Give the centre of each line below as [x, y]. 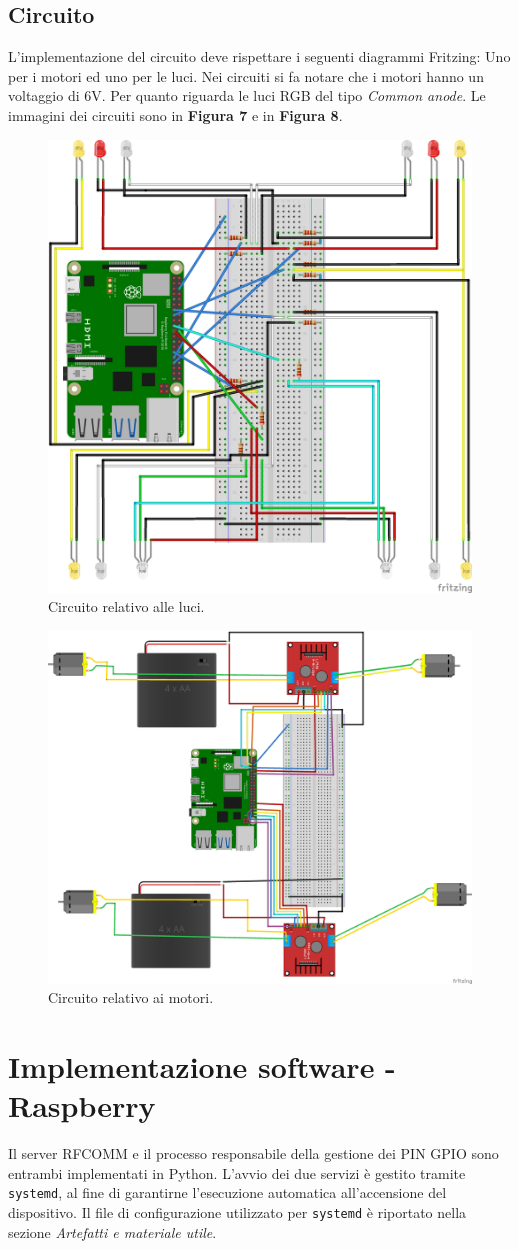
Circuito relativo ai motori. [131, 997]
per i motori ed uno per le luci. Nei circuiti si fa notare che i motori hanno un [246, 75]
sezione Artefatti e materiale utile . [112, 1231]
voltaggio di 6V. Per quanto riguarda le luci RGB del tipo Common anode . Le [247, 95]
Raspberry [82, 1105]
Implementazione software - [202, 1066]
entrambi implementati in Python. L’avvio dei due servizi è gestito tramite [237, 1172]
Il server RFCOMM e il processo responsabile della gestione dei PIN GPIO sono [253, 1153]
